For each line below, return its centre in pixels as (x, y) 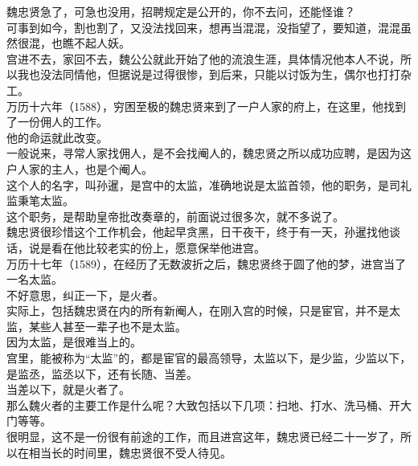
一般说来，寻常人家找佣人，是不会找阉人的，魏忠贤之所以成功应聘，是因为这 (209, 153)
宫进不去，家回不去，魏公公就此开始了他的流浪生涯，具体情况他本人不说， (203, 58)
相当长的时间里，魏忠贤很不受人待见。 (130, 452)
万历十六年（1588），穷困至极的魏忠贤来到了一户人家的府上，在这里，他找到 (206, 106)
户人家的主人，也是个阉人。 (80, 168)
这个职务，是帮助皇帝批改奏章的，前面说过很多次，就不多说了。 (175, 216)
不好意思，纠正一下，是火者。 (85, 294)
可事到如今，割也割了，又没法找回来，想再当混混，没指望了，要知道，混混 (203, 27)
